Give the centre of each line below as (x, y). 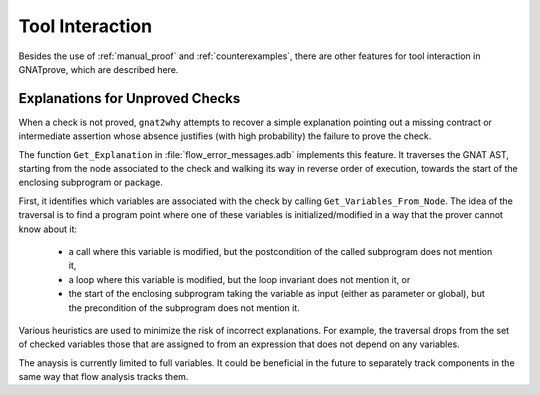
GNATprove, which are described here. (98, 69)
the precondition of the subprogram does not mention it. (184, 307)
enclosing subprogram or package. (91, 182)
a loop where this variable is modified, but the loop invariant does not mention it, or (239, 279)
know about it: (48, 229)
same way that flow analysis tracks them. (103, 377)
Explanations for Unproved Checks (129, 98)
